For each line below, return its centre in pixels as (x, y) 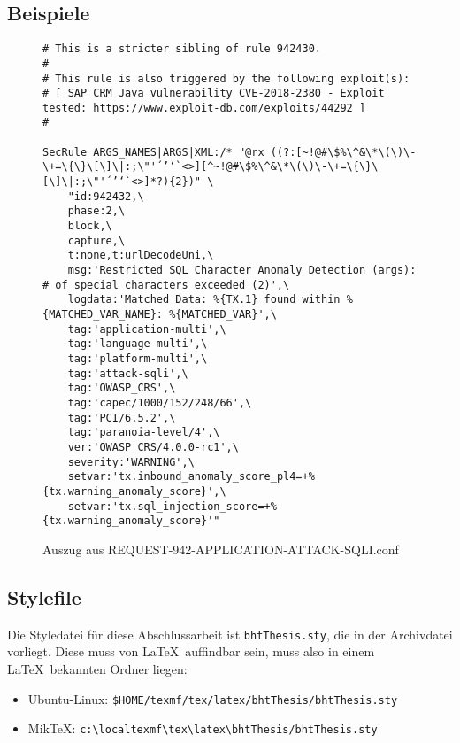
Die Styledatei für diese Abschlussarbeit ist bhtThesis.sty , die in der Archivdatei (230, 634)
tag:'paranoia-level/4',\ (144, 433)
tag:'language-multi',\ (138, 344)
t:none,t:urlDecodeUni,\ (141, 255)
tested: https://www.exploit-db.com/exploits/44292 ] (204, 108)
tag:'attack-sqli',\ (128, 373)
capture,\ (96, 240)
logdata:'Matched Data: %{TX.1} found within (204, 300)
